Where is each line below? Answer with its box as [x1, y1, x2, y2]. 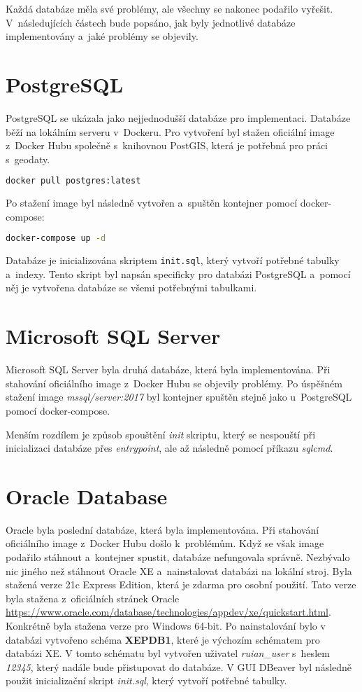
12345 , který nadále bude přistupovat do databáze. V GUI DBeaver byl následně [6, 659, 352, 674]
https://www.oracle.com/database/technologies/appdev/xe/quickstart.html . [6, 604, 331, 619]
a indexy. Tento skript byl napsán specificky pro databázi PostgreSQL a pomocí [6, 266, 351, 281]
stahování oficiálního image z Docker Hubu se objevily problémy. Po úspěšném [6, 375, 342, 390]
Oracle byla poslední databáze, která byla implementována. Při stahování [6, 522, 319, 537]
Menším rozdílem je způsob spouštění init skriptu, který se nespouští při [6, 427, 316, 441]
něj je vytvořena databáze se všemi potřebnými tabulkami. [6, 280, 257, 295]
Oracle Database [6, 481, 168, 510]
